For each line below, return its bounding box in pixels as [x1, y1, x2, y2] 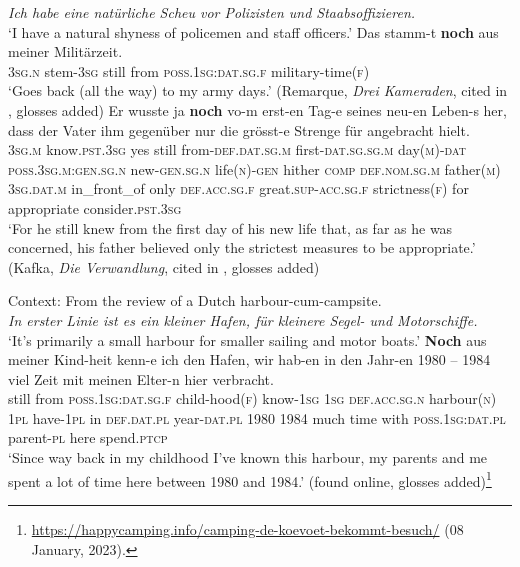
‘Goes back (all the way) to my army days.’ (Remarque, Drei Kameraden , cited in [8, 80, 508, 101]
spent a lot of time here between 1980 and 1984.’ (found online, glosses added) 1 [8, 467, 492, 491]
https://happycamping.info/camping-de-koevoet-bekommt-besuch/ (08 [31, 518, 464, 539]
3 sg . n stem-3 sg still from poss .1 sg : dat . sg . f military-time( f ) [8, 60, 370, 81]
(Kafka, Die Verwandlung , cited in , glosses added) [8, 256, 320, 277]
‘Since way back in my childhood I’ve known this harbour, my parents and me [8, 447, 488, 468]
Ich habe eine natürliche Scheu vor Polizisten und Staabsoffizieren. [8, 2, 416, 22]
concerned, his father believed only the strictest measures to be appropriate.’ [8, 237, 476, 258]
